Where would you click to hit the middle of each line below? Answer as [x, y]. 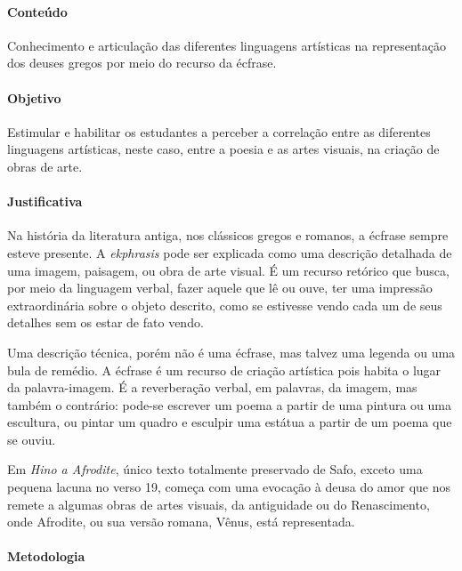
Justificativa [45, 201]
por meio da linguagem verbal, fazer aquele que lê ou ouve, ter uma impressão [220, 288]
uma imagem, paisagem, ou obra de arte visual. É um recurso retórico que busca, [228, 270]
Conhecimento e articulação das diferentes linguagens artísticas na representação [227, 45]
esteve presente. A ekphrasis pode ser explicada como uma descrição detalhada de [230, 252]
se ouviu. [32, 439]
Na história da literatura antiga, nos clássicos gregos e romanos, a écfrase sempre [228, 235]
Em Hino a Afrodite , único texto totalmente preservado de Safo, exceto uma [215, 469]
